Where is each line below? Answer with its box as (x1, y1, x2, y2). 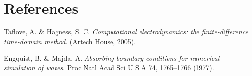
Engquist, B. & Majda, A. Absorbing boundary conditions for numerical (4, 52, 220, 63)
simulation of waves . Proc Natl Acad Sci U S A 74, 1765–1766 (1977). (4, 62, 214, 73)
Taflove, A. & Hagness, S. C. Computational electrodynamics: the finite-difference (4, 26, 248, 37)
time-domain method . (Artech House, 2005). (4, 36, 136, 46)
